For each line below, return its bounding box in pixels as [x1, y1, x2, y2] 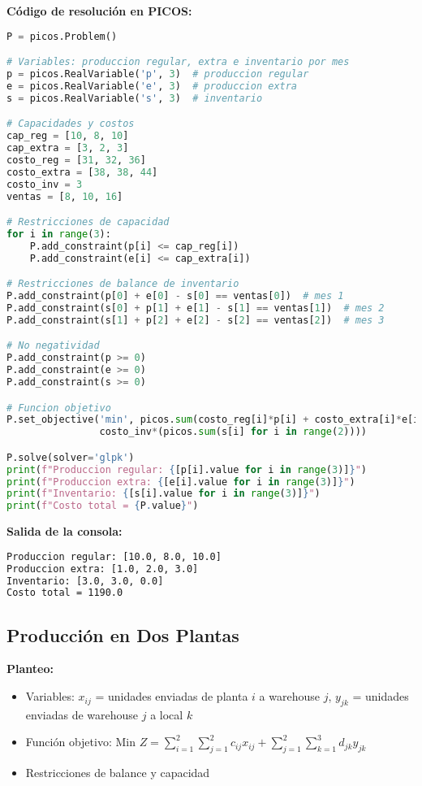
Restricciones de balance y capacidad [25, 764, 210, 781]
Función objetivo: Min [25, 733, 136, 750]
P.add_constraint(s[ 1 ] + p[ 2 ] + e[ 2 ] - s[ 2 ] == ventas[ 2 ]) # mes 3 [6, 314, 385, 326]
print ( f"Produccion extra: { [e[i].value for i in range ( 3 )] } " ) [6, 476, 355, 488]
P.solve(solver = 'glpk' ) [6, 451, 135, 463]
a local [150, 706, 183, 723]
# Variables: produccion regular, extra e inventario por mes [6, 56, 350, 68]
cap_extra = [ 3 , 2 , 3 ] [6, 142, 129, 154]
